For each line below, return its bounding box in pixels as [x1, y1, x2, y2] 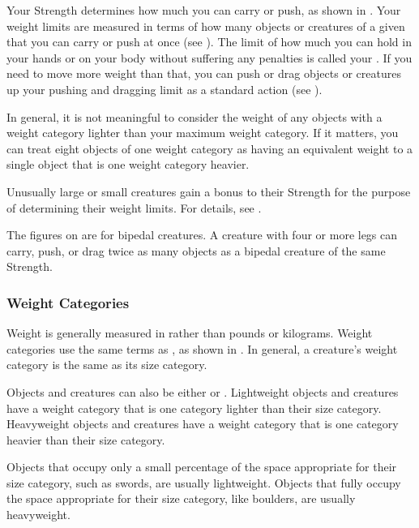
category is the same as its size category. [6, 356, 207, 373]
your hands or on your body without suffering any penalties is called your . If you [6, 49, 413, 66]
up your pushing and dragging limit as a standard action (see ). [6, 80, 323, 97]
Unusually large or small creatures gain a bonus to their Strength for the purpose [6, 182, 411, 200]
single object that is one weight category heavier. [6, 156, 250, 173]
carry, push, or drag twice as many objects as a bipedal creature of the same [6, 242, 386, 259]
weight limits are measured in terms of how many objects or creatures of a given [6, 17, 405, 34]
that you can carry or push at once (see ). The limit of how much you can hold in [6, 33, 412, 50]
